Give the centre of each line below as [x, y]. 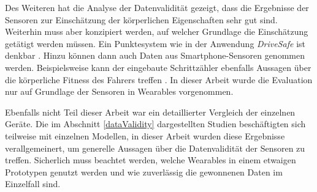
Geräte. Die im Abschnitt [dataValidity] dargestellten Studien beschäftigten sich [155, 124]
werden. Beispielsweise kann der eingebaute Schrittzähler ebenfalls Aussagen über [158, 67]
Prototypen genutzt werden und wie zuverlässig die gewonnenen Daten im [144, 172]
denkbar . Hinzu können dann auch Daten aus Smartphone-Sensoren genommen [155, 55]
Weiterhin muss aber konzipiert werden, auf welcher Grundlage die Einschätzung [157, 31]
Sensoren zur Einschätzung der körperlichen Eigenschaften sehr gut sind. [141, 19]
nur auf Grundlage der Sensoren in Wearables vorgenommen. [119, 91]
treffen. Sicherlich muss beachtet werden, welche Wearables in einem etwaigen [151, 160]
